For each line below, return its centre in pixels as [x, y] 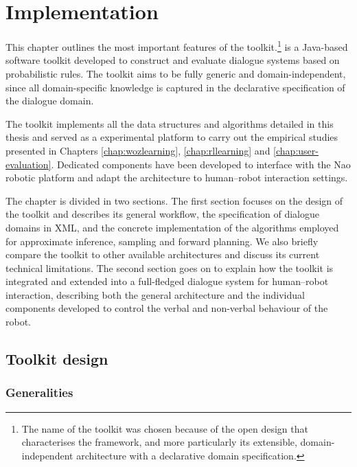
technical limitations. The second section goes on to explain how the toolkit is [170, 267]
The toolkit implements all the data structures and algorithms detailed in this [170, 123]
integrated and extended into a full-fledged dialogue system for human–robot [167, 281]
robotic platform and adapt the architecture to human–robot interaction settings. [177, 178]
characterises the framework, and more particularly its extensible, [159, 442]
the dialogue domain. [50, 101]
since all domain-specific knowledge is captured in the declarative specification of [175, 87]
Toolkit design [57, 359]
